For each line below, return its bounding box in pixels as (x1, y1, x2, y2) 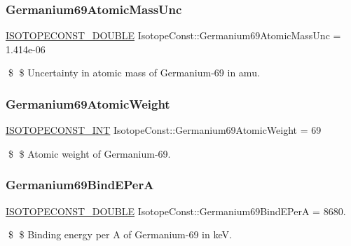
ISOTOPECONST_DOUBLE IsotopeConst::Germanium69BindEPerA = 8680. (6, 203, 346, 218)
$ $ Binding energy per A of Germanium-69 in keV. (8, 227, 232, 242)
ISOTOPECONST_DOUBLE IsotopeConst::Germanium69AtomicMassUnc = (6, 28, 341, 43)
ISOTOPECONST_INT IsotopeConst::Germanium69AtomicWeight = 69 (6, 123, 322, 137)
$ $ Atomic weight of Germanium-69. (8, 146, 171, 160)
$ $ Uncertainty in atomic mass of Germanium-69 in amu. (8, 65, 260, 80)
